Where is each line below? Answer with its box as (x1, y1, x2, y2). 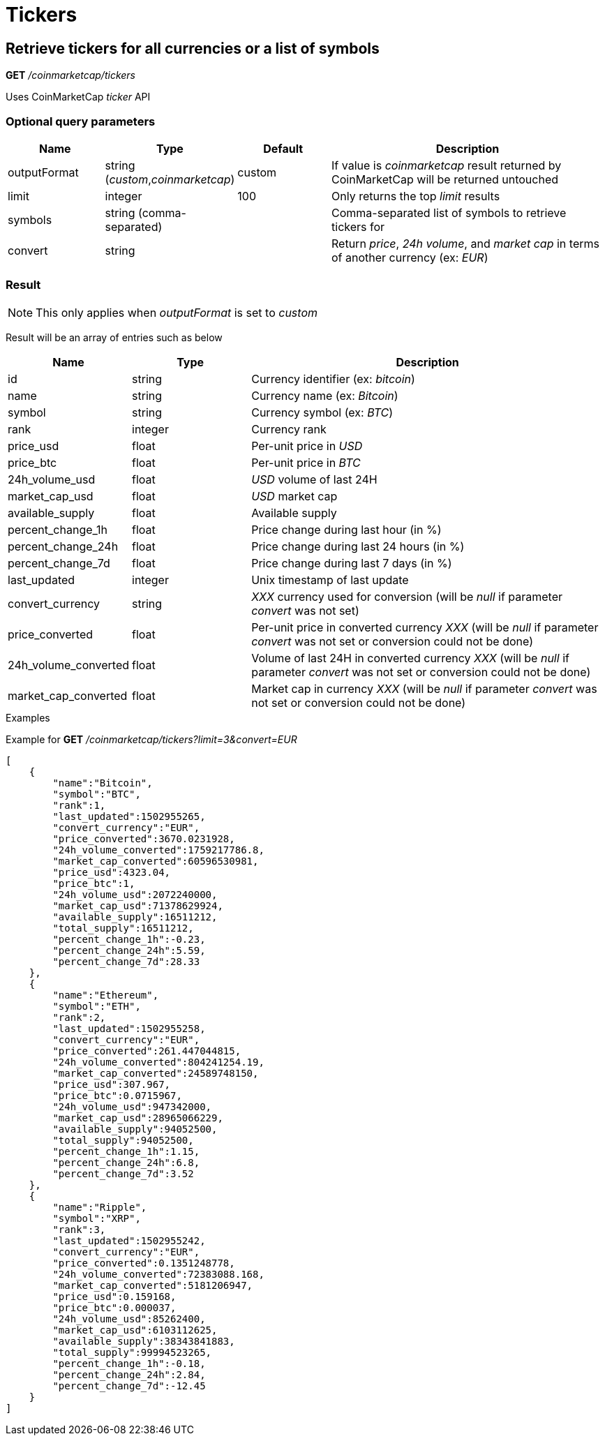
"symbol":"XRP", (52, 1212, 141, 1224)
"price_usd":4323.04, (52, 866, 171, 878)
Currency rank (251, 421, 327, 436)
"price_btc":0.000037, (52, 1301, 177, 1313)
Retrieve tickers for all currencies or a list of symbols (6, 39, 380, 57)
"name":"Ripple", (52, 1201, 147, 1213)
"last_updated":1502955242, (52, 1234, 206, 1246)
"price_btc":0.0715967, (52, 1089, 182, 1101)
